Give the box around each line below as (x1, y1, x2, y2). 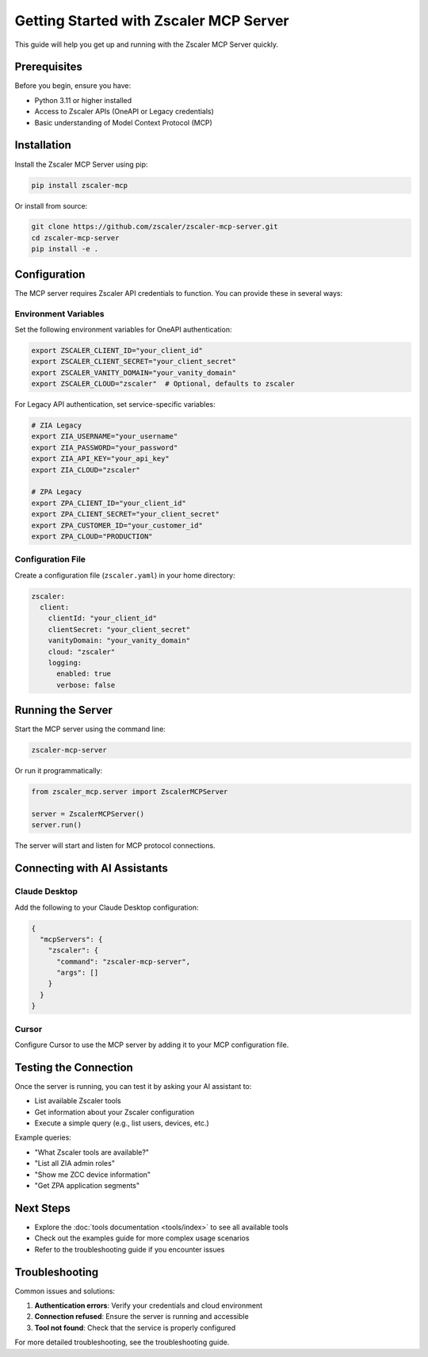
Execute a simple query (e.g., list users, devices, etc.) (34, 1118, 209, 1128)
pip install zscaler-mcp (31, 181, 128, 190)
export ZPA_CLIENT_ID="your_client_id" (31, 498, 186, 508)
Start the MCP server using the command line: (14, 724, 166, 734)
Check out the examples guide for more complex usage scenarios (34, 1233, 250, 1243)
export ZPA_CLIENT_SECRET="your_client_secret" (31, 510, 220, 519)
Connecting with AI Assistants (14, 861, 168, 876)
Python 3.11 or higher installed (34, 95, 132, 105)
